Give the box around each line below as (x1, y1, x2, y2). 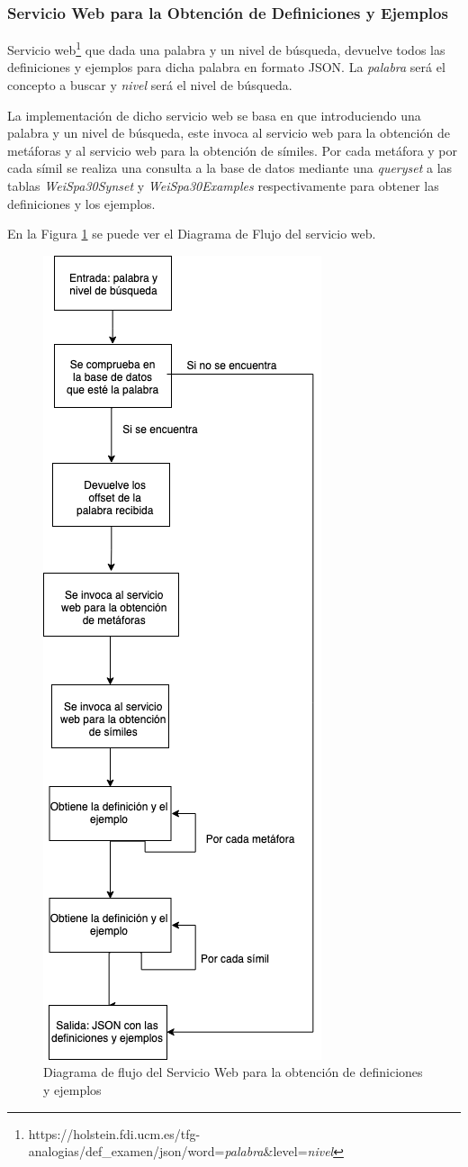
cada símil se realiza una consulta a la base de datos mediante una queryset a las (7, 158, 453, 177)
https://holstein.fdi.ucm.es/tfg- (28, 1124, 201, 1143)
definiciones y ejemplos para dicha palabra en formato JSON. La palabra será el (7, 58, 445, 77)
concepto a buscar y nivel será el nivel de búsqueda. (7, 76, 292, 95)
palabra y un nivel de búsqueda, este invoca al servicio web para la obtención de (7, 123, 450, 142)
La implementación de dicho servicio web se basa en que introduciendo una (7, 105, 421, 124)
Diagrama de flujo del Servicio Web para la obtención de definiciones (43, 1063, 423, 1081)
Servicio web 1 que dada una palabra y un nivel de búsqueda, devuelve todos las (7, 38, 445, 59)
